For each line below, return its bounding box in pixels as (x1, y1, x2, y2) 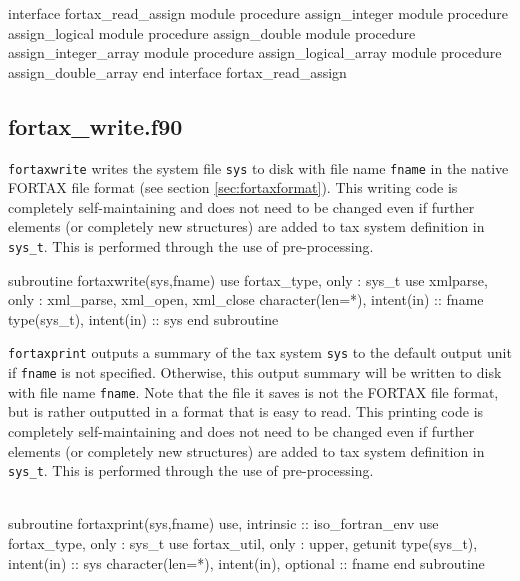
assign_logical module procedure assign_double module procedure (8, 22, 416, 43)
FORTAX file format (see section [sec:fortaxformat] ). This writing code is (8, 177, 458, 198)
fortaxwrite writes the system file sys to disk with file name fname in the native (8, 157, 509, 178)
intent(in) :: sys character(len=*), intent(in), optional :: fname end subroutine (8, 552, 485, 573)
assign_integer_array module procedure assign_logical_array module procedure (8, 42, 502, 63)
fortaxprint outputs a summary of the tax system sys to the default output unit (8, 342, 512, 363)
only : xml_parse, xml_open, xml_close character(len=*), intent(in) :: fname (8, 289, 484, 310)
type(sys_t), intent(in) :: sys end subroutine (8, 308, 279, 329)
